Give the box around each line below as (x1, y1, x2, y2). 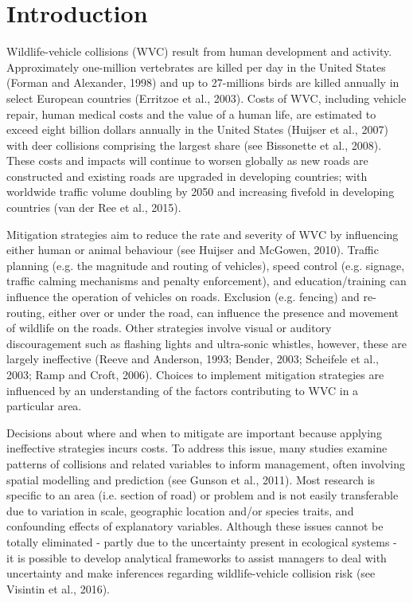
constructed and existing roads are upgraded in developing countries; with (6, 167, 368, 184)
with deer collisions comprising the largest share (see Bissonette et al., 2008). (6, 136, 382, 153)
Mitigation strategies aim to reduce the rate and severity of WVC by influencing (6, 225, 399, 242)
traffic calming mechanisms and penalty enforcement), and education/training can (6, 272, 407, 289)
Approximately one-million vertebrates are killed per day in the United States (6, 58, 386, 75)
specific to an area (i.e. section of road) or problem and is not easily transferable (6, 487, 399, 503)
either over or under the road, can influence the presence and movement (48, 303, 399, 320)
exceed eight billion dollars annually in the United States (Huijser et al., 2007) (6, 121, 388, 138)
